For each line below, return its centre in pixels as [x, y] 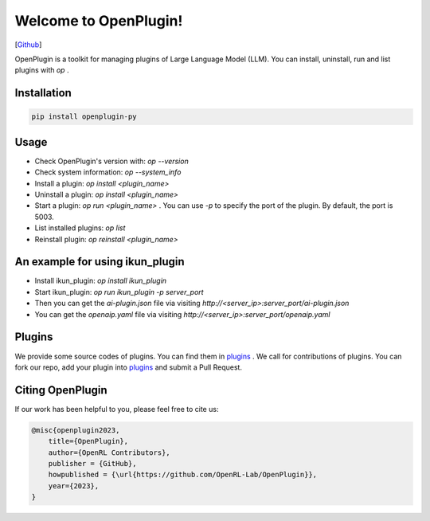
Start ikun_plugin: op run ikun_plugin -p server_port [119, 292]
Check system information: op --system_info [108, 172]
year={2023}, [74, 486]
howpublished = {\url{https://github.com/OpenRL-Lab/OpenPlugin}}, [183, 475]
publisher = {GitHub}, [92, 463]
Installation [43, 93]
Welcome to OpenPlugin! [99, 21]
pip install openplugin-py [84, 117]
